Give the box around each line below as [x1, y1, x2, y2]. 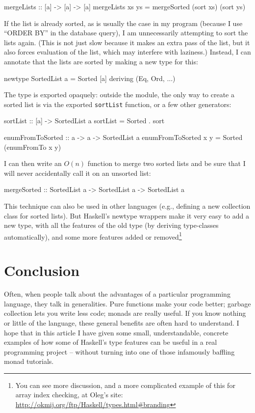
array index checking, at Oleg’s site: [15, 389, 123, 400]
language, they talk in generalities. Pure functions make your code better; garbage [4, 298, 251, 308]
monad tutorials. [4, 356, 54, 366]
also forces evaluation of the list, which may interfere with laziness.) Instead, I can [4, 47, 251, 57]
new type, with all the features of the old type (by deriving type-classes [4, 220, 219, 230]
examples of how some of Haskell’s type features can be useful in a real [4, 337, 217, 347]
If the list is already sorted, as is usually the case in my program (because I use [4, 18, 243, 28]
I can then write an [4, 158, 62, 168]
